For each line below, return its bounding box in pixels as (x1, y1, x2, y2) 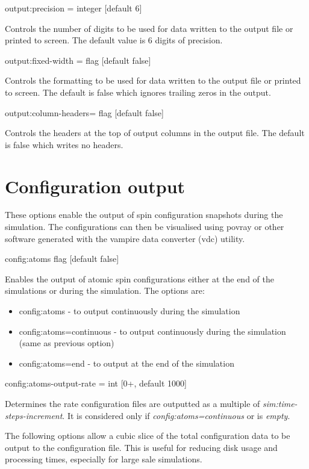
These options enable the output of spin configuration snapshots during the (5, 208, 283, 221)
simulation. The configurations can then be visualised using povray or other (5, 220, 284, 233)
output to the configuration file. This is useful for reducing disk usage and (5, 441, 278, 453)
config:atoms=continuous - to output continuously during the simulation (19, 325, 286, 337)
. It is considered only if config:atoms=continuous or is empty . (62, 409, 290, 421)
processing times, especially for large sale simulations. (5, 453, 202, 465)
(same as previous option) (19, 337, 114, 349)
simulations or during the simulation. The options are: (5, 284, 205, 297)
